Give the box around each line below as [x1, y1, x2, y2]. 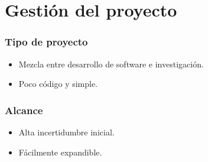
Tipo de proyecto [5, 34, 88, 49]
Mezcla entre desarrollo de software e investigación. [18, 57, 204, 70]
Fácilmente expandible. [18, 145, 102, 158]
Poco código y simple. [18, 77, 98, 90]
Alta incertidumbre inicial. [18, 126, 115, 138]
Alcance [5, 102, 43, 117]
